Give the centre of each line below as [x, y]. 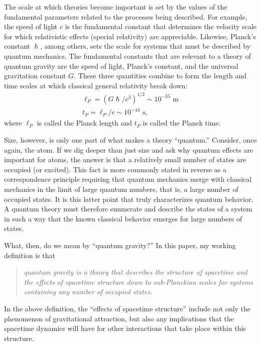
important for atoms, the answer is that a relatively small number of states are [125, 159]
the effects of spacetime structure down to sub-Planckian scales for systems [139, 281]
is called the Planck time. [182, 123]
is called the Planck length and [85, 123]
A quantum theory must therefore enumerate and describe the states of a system [128, 209]
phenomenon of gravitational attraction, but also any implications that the [119, 318]
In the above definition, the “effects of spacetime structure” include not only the [127, 308]
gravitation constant [35, 76]
